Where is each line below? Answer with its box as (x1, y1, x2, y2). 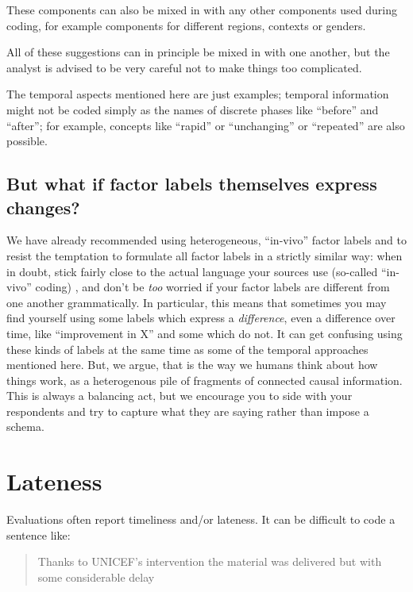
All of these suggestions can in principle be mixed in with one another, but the (6, 44, 390, 60)
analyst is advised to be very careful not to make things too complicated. (6, 59, 362, 75)
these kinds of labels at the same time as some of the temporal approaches (6, 340, 369, 357)
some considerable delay (37, 568, 155, 585)
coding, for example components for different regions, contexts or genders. (6, 17, 366, 33)
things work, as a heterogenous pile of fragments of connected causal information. (6, 371, 403, 388)
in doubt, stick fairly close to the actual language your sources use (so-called (6, 263, 378, 279)
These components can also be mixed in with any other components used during (6, 2, 397, 17)
